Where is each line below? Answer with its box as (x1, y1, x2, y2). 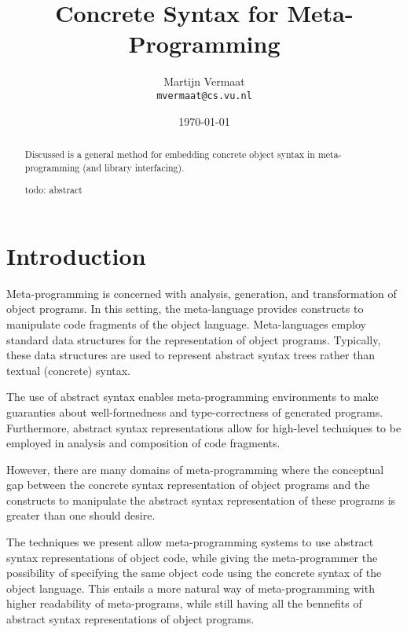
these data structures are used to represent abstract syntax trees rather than (6, 347, 376, 363)
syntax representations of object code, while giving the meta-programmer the (6, 549, 378, 565)
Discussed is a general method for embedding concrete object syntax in (24, 147, 315, 160)
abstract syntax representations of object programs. (6, 611, 255, 627)
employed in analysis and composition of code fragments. (6, 435, 280, 451)
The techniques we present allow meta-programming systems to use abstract (6, 534, 374, 550)
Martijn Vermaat (163, 73, 245, 90)
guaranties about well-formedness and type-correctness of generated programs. (6, 403, 383, 420)
